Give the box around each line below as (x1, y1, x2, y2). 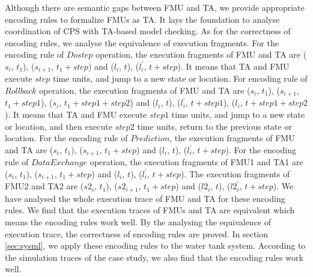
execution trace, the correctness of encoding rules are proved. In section (5, 227, 269, 240)
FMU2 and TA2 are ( (5, 180, 84, 192)
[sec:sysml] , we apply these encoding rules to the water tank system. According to (5, 239, 306, 252)
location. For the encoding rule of (5, 132, 128, 144)
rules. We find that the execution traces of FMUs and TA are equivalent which (5, 204, 295, 216)
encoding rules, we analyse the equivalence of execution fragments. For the (5, 36, 279, 49)
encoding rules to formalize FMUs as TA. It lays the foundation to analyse (5, 13, 280, 25)
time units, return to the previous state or (137, 120, 292, 132)
